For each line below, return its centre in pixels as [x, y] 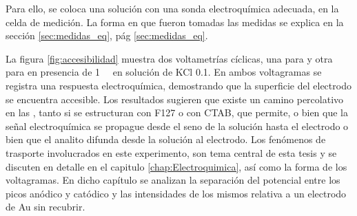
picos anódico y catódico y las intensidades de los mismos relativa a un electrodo [176, 193]
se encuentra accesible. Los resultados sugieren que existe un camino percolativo [175, 99]
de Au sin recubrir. [45, 207]
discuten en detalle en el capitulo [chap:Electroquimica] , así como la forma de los [176, 166]
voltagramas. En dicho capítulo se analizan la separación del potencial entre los [173, 180]
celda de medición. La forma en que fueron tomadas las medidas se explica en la [175, 22]
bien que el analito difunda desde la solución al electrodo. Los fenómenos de [166, 139]
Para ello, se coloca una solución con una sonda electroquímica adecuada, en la [172, 8]
